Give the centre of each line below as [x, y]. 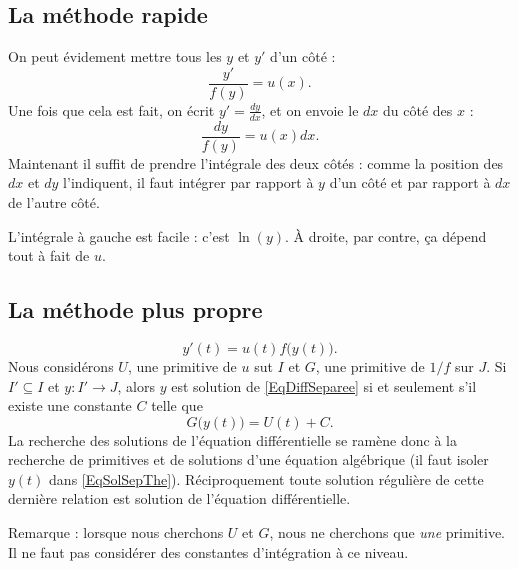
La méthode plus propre [135, 309]
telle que [177, 405]
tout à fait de [49, 255]
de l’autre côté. [54, 201]
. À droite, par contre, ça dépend [386, 235]
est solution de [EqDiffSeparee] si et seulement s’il [324, 385]
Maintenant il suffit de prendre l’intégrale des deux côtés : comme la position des [256, 162]
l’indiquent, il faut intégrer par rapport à [188, 182]
